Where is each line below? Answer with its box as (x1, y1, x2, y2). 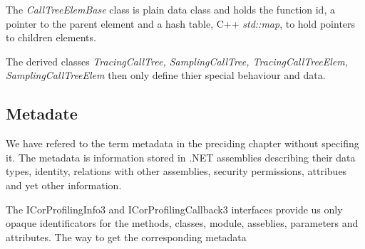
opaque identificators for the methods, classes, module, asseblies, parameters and (6, 216, 359, 231)
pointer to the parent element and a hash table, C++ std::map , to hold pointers (6, 16, 356, 31)
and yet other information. (6, 177, 122, 192)
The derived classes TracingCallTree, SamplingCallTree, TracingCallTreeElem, (6, 53, 348, 68)
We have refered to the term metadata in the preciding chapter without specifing (6, 136, 359, 151)
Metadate (6, 102, 78, 124)
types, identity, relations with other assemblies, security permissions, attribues (6, 164, 347, 179)
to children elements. (6, 30, 96, 45)
